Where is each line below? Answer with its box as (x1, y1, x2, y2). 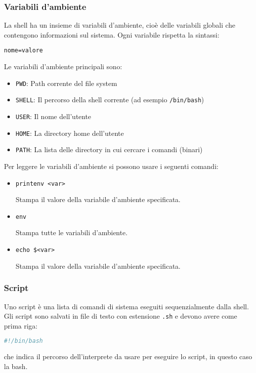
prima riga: (4, 320, 38, 331)
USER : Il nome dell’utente (15, 111, 91, 121)
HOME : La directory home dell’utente (15, 127, 124, 138)
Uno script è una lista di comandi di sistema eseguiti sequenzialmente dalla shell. (4, 301, 249, 311)
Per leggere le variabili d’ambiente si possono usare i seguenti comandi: (4, 161, 218, 171)
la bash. (4, 361, 28, 371)
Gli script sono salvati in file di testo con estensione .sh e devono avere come (4, 311, 237, 321)
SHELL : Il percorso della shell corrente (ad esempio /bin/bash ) (15, 94, 204, 105)
